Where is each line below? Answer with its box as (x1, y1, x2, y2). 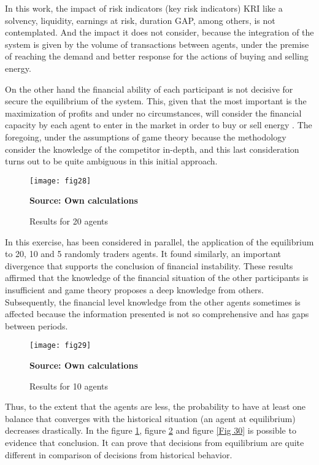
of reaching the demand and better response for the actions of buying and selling (5, 50, 309, 63)
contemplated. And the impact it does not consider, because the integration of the (5, 26, 314, 39)
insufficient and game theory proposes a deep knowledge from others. (5, 283, 264, 296)
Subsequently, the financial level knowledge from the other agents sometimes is (5, 295, 301, 308)
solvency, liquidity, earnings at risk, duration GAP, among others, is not (5, 13, 275, 26)
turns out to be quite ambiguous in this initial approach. (5, 155, 218, 167)
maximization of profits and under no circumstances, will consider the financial (5, 106, 302, 119)
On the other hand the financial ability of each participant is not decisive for (5, 82, 293, 95)
